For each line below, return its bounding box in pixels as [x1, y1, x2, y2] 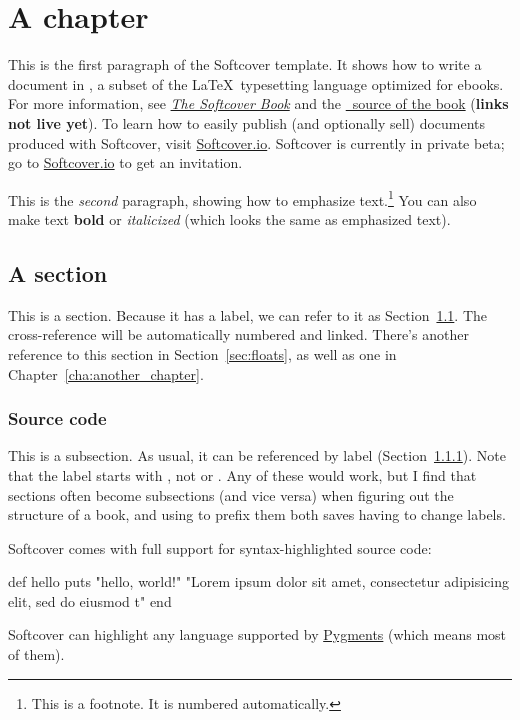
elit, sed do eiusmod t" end [8, 590, 172, 611]
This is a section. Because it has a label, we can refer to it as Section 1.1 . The [8, 304, 488, 325]
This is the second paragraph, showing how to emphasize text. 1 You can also [8, 186, 477, 210]
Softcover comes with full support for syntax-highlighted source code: [8, 537, 432, 558]
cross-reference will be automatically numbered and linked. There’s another [8, 324, 469, 345]
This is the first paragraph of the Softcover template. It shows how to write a [8, 54, 482, 75]
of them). [8, 644, 65, 665]
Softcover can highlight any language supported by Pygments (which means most [8, 624, 507, 645]
